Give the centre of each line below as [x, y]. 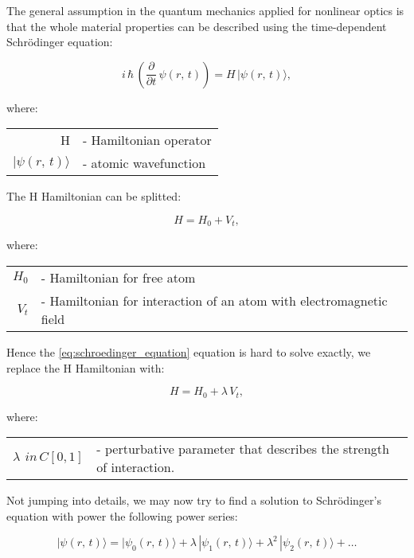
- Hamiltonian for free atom [118, 278]
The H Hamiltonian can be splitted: [94, 196]
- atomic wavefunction [144, 163]
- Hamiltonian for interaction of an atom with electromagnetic [214, 301]
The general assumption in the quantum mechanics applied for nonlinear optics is [205, 10]
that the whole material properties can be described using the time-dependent [197, 26]
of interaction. [136, 467]
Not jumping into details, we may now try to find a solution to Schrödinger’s [194, 500]
